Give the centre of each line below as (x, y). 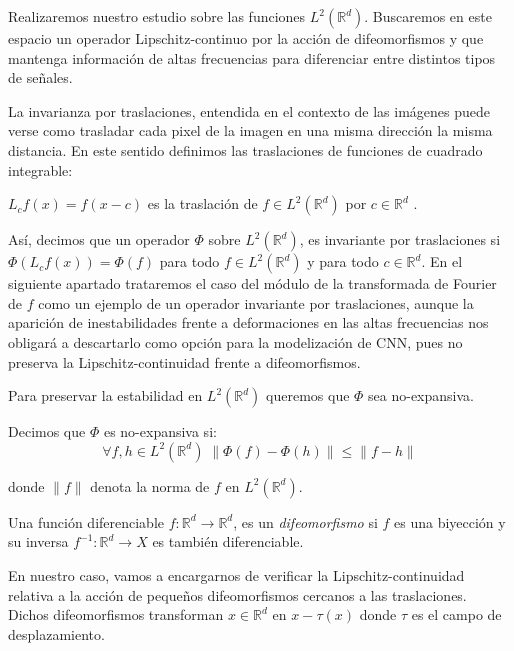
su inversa (38, 541)
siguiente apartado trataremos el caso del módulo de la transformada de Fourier (252, 283)
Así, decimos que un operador (99, 239)
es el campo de (456, 614)
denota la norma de (150, 485)
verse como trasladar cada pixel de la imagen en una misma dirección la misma (250, 130)
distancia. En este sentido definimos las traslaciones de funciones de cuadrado (245, 149)
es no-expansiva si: (160, 431)
